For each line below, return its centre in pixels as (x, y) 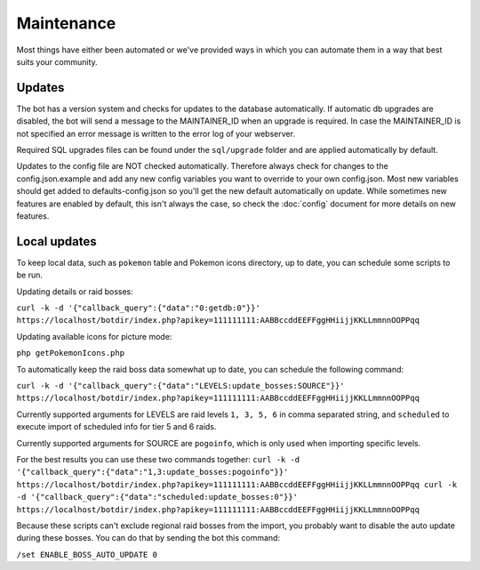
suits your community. (57, 61)
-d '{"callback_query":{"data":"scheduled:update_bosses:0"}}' (157, 497)
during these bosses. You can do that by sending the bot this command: (148, 538)
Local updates (56, 241)
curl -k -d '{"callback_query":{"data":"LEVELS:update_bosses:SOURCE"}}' (181, 385)
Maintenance (66, 23)
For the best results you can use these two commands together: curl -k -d (158, 459)
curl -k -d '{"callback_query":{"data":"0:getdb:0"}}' (139, 308)
